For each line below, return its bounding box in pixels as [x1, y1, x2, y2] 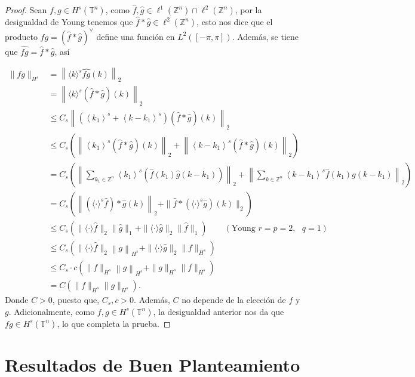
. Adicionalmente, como [8, 305, 95, 317]
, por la [235, 4, 262, 16]
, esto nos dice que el [196, 16, 273, 27]
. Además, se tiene [232, 30, 299, 42]
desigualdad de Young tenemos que [5, 16, 133, 27]
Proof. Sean [5, 4, 47, 16]
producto [5, 30, 38, 42]
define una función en [96, 30, 175, 42]
